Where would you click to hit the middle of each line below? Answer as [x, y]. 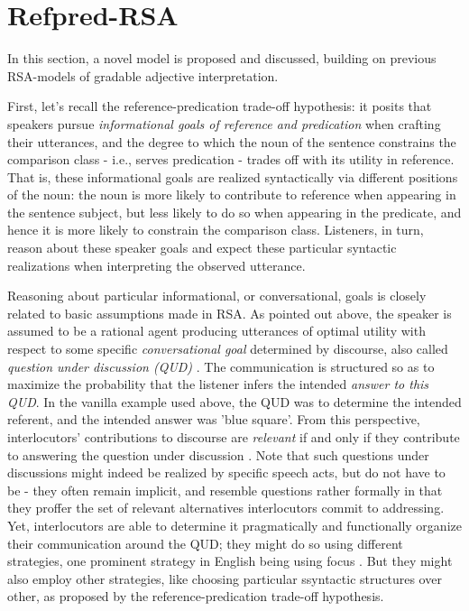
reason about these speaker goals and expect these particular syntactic [202, 248]
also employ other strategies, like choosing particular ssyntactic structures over [225, 578]
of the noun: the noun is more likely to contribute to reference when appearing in [232, 194]
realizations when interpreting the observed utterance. [156, 265]
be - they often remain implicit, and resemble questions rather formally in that [225, 490]
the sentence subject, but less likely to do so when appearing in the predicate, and [234, 212]
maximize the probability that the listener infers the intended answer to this [218, 384]
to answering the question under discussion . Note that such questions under [218, 454]
